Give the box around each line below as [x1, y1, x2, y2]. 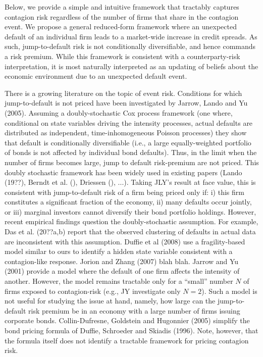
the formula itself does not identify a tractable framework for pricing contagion [5, 335, 249, 345]
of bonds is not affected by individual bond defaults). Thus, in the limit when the [5, 147, 257, 158]
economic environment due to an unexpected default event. [5, 71, 187, 81]
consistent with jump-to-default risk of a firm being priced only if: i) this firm [5, 186, 244, 197]
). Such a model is [201, 285, 257, 296]
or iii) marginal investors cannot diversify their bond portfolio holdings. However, [5, 206, 256, 217]
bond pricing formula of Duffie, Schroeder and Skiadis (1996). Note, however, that [5, 325, 258, 335]
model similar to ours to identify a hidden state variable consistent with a [5, 246, 233, 257]
